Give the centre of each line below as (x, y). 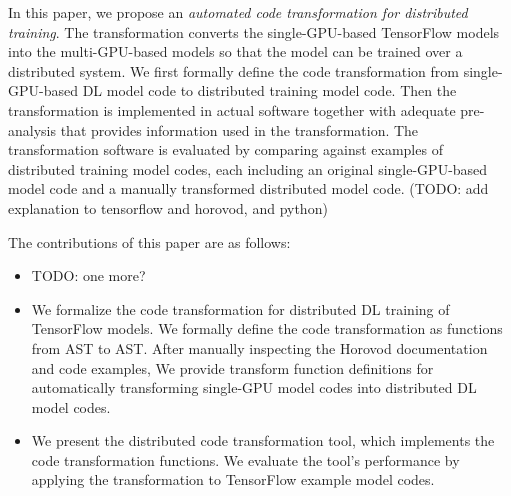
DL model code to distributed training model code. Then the (269, 90)
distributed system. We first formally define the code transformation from (233, 70)
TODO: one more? (88, 275)
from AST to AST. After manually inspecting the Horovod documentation (259, 347)
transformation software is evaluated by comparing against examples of (225, 149)
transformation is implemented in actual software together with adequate (232, 109)
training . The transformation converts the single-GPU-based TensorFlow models (254, 31)
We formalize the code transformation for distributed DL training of (240, 308)
